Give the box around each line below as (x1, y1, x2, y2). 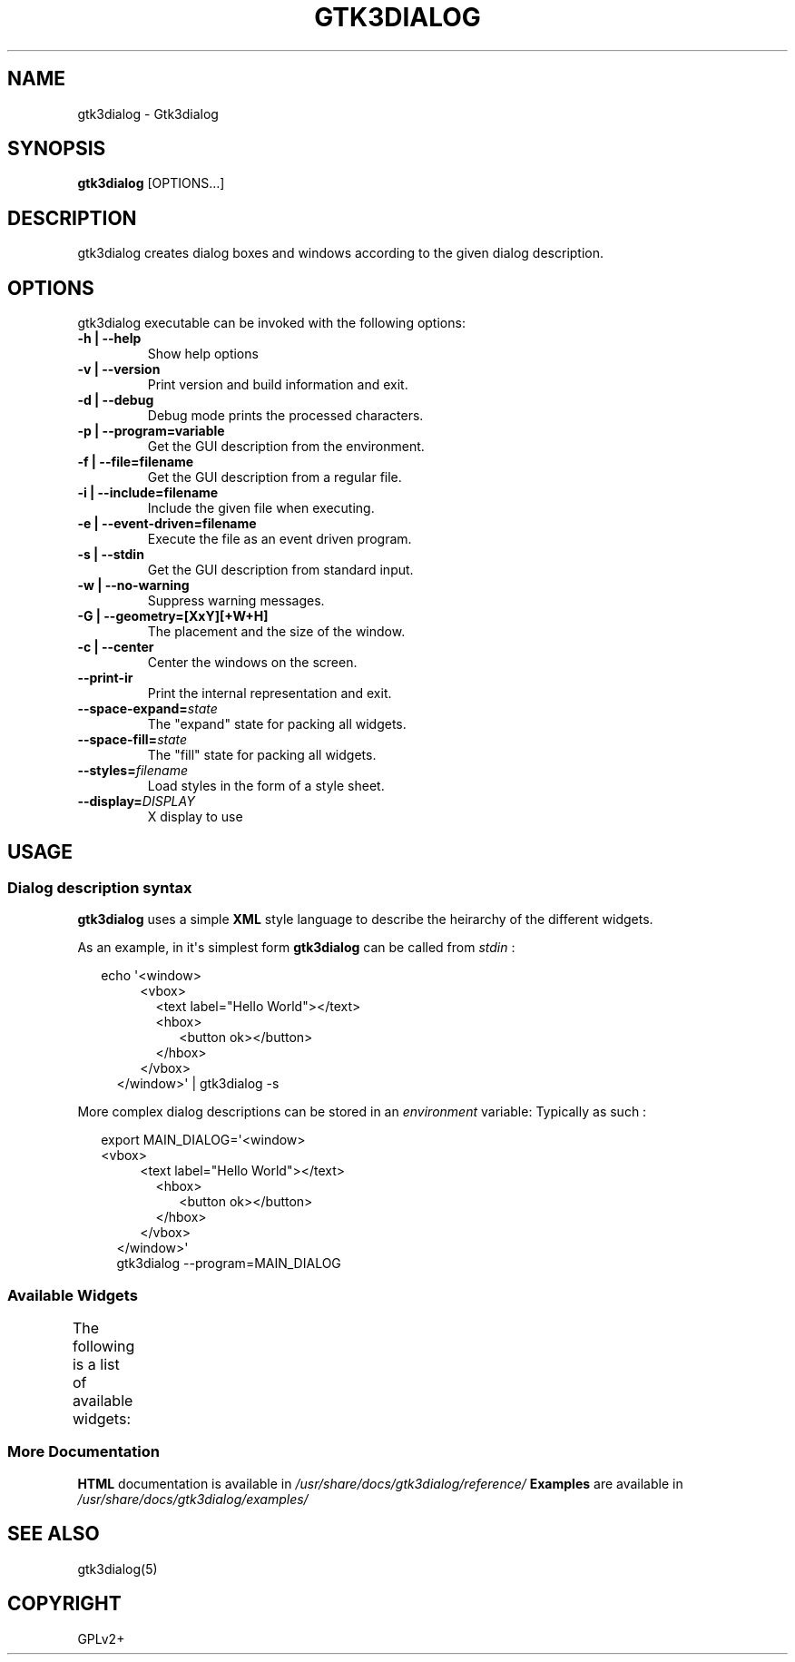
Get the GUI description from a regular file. (147, 469, 402, 486)
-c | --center (77, 639, 154, 655)
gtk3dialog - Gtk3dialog (77, 105, 219, 122)
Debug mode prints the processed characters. (147, 408, 424, 424)
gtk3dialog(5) (77, 1560, 158, 1577)
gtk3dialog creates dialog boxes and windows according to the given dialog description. (77, 245, 604, 261)
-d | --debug (77, 392, 154, 408)
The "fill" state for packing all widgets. (147, 747, 377, 763)
